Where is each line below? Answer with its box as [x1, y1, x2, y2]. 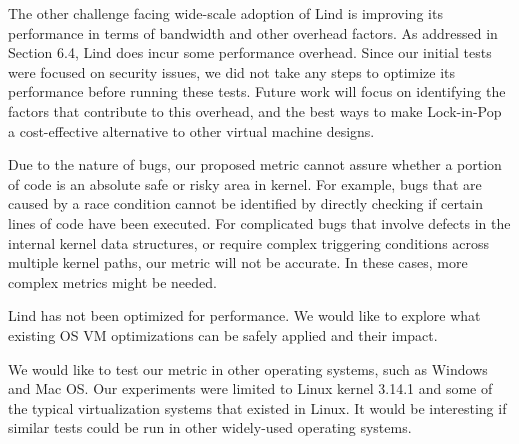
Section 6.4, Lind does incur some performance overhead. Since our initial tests [8, 42, 492, 63]
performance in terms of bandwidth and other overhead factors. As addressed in [8, 22, 498, 43]
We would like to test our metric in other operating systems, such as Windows [8, 358, 488, 379]
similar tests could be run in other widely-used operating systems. [8, 417, 412, 438]
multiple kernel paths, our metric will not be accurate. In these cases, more [8, 252, 468, 273]
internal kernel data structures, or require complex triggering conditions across [8, 232, 490, 253]
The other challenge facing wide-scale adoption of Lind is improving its [8, 3, 443, 23]
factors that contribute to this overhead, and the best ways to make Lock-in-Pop [8, 100, 502, 121]
